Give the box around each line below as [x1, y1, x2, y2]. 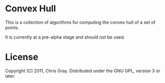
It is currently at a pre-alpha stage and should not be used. [5, 34, 125, 40]
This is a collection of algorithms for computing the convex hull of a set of [5, 19, 156, 25]
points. [5, 24, 19, 30]
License [5, 51, 39, 63]
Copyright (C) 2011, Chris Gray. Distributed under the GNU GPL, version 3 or [5, 68, 161, 74]
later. [5, 73, 16, 79]
